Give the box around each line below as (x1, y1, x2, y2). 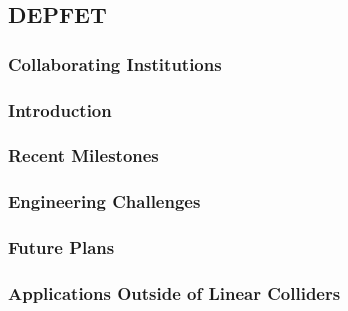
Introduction (8, 97, 112, 122)
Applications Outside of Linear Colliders (8, 280, 341, 305)
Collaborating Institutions (8, 51, 222, 76)
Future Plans (8, 235, 115, 260)
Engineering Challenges (8, 189, 201, 214)
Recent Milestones (8, 143, 159, 168)
